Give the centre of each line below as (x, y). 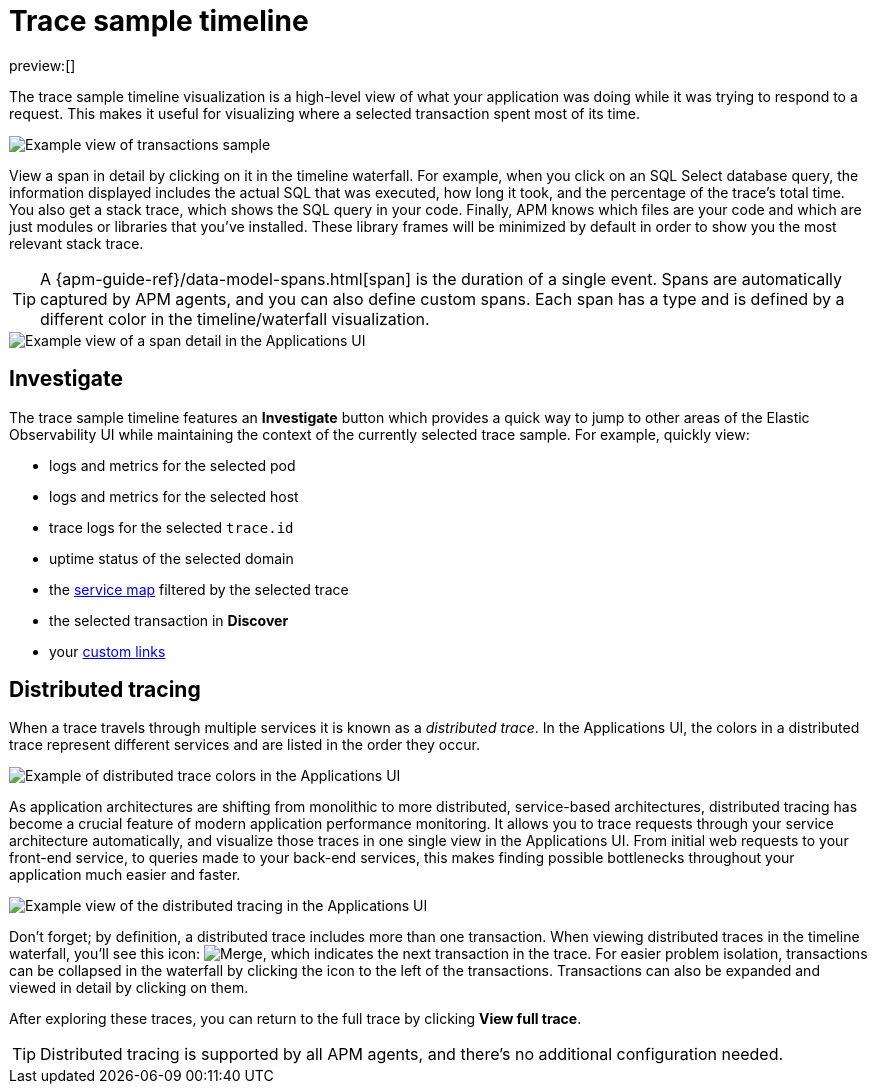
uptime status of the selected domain (171, 558)
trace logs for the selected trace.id (171, 527)
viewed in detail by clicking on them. (129, 988)
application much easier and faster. (125, 875)
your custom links (107, 651)
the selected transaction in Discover (169, 620)
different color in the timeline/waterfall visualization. (235, 318)
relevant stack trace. (76, 243)
